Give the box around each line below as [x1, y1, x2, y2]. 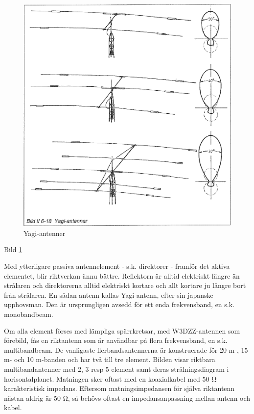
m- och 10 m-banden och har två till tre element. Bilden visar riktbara [4, 354, 215, 364]
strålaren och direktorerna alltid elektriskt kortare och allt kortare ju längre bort [4, 280, 246, 290]
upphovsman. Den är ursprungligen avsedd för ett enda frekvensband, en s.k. [4, 299, 235, 310]
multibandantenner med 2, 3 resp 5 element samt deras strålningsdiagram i [4, 363, 229, 374]
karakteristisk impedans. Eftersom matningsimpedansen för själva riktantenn [4, 383, 235, 393]
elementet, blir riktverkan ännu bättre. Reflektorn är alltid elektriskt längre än [4, 270, 240, 281]
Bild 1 [4, 244, 23, 255]
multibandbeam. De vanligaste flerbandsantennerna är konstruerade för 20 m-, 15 [4, 344, 248, 355]
